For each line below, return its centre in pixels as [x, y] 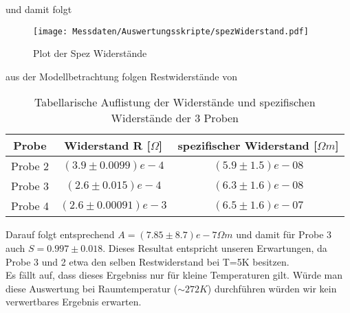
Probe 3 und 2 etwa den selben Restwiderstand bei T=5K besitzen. [147, 261]
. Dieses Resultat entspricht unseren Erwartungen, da [215, 248]
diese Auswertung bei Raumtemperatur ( [92, 288]
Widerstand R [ [107, 146]
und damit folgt [39, 9]
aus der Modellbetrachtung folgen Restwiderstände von [121, 76]
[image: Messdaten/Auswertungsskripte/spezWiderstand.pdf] [171, 31]
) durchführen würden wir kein [272, 288]
